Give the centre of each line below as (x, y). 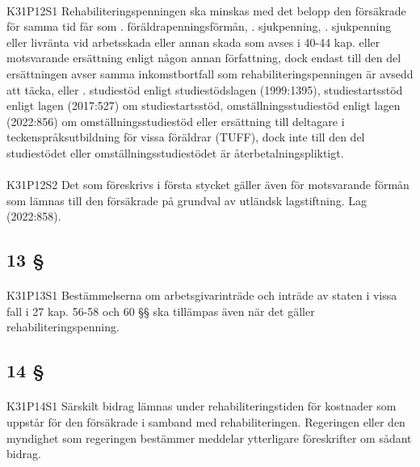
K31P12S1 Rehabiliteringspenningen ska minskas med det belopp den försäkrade (206, 10)
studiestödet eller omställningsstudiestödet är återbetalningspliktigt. (175, 152)
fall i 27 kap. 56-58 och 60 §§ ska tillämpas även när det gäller (161, 311)
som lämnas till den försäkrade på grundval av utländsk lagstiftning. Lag (187, 200)
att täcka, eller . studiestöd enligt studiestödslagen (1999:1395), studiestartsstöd (205, 89)
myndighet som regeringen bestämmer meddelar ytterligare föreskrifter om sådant (209, 438)
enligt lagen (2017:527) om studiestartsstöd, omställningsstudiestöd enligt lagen (204, 105)
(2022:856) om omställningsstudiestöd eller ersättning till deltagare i (176, 121)
